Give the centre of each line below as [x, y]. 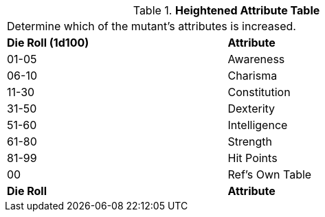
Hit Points [253, 158]
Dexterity [251, 108]
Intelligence [258, 125]
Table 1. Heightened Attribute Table [226, 10]
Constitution [259, 92]
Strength [250, 141]
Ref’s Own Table [270, 174]
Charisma [253, 76]
